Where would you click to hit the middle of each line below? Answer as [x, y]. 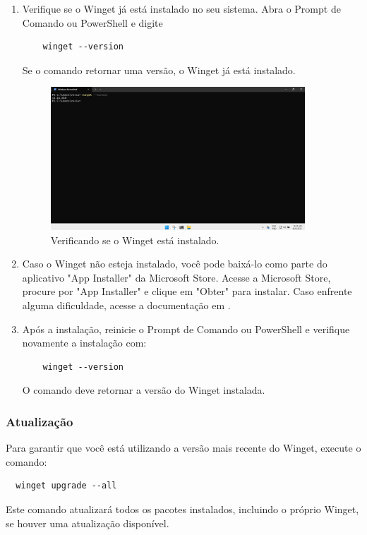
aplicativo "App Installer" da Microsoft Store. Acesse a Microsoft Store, [176, 277]
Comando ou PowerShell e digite [92, 22]
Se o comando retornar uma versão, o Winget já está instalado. [159, 70]
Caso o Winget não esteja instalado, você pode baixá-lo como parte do [175, 264]
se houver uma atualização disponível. [88, 523]
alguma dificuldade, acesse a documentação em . [126, 305]
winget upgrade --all [66, 486]
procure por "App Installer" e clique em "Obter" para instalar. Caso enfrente [187, 291]
